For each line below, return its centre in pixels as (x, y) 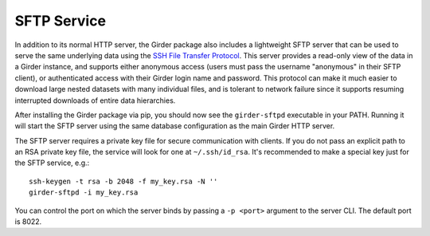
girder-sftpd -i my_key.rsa (84, 193)
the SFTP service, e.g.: (52, 163)
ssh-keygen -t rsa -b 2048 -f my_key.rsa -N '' (123, 181)
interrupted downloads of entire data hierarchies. (95, 100)
